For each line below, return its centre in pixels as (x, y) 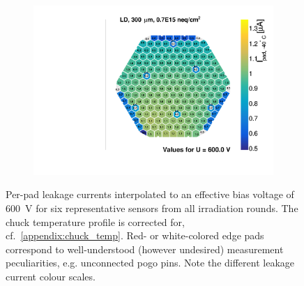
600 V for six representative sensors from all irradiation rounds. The (152, 208)
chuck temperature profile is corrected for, (95, 221)
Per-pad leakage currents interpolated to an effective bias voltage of (150, 194)
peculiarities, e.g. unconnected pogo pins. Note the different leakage (150, 263)
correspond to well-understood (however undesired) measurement (145, 249)
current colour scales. (51, 277)
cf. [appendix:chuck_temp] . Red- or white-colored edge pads (135, 235)
